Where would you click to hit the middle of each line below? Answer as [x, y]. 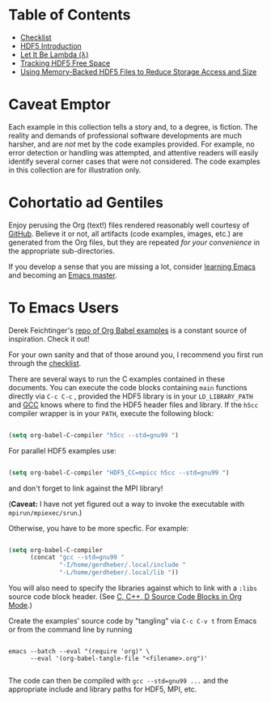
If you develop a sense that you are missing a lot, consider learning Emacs [132, 266]
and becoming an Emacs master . [63, 275]
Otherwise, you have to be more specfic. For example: [99, 528]
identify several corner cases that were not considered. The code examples [134, 161]
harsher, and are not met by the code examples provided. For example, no [131, 144]
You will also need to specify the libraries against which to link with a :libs [133, 588]
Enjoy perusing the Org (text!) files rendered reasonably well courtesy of [129, 225]
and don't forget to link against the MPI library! [86, 488]
